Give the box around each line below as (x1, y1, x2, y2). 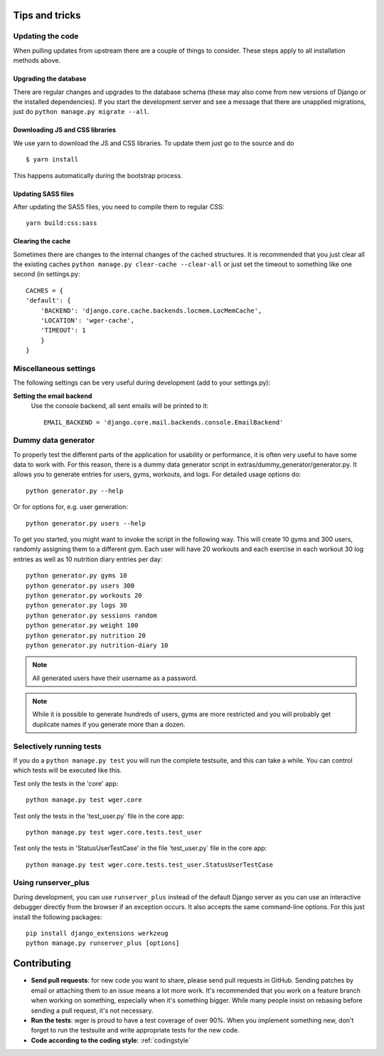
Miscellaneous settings (13, 363, 96, 373)
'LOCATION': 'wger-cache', (40, 317, 135, 325)
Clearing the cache (13, 237, 71, 246)
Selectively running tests (13, 741, 102, 751)
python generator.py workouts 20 (26, 591, 142, 600)
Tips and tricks (13, 9, 81, 21)
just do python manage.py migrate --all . (13, 108, 149, 116)
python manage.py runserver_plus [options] (26, 939, 180, 947)
